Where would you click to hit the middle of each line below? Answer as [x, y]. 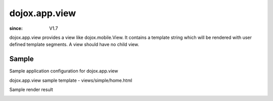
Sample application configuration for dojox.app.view [64, 71]
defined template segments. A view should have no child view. [74, 44]
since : [16, 28]
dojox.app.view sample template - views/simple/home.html [71, 80]
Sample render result [31, 90]
